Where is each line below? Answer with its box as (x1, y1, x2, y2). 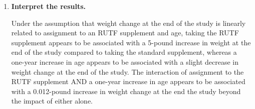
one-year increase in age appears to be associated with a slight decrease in (11, 56, 239, 67)
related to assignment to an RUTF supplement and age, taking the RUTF (11, 27, 239, 38)
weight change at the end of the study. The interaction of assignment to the (11, 66, 244, 77)
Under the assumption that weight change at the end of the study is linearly (11, 17, 246, 28)
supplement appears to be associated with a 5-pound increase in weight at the (11, 37, 251, 47)
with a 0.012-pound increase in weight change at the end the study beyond (11, 86, 241, 96)
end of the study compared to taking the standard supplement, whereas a (11, 47, 237, 57)
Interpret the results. (11, 1, 86, 11)
